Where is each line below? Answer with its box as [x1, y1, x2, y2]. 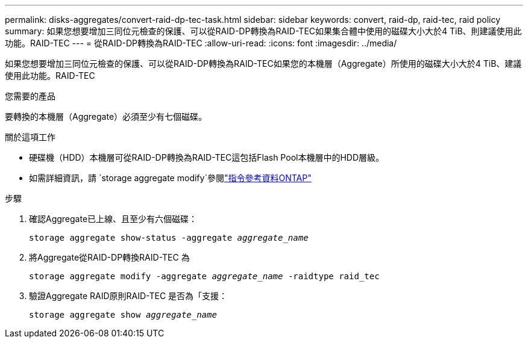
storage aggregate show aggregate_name [29, 310, 217, 320]
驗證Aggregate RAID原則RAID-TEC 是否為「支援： [29, 291, 228, 301]
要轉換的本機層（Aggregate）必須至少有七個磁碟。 [5, 111, 207, 122]
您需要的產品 [5, 91, 55, 101]
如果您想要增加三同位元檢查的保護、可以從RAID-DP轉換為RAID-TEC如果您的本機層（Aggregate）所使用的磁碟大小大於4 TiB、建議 [5, 58, 522, 69]
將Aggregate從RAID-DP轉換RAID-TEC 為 [29, 252, 190, 262]
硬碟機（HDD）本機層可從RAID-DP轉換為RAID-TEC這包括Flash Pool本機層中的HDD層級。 [29, 152, 385, 162]
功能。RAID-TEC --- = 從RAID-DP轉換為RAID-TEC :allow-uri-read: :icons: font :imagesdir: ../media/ [5, 38, 397, 48]
